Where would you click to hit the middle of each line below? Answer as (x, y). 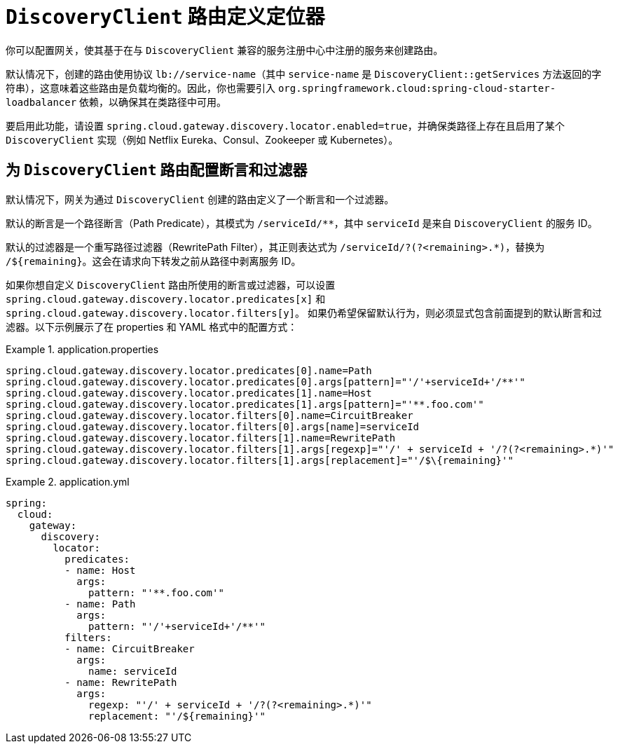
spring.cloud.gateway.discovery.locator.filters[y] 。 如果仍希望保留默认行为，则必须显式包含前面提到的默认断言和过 (304, 312)
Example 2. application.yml (68, 481)
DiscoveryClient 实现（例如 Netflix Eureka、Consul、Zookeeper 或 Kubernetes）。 (202, 139)
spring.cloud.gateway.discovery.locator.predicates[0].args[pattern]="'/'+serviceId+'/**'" (266, 382)
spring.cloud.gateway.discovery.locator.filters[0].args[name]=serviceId (213, 426)
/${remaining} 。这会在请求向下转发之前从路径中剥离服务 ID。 (153, 261)
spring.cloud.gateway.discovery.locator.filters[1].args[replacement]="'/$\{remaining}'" (260, 460)
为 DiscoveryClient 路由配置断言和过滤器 (157, 170)
